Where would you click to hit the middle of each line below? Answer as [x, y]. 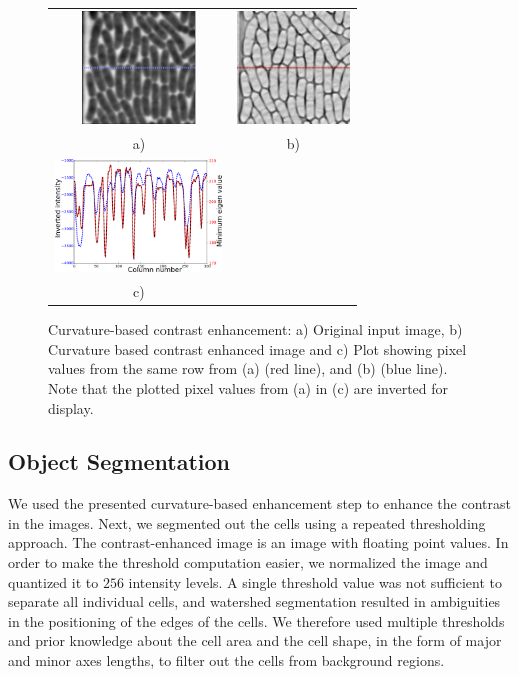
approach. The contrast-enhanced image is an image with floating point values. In [258, 542]
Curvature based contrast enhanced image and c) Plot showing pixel [257, 348]
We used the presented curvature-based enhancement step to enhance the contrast [259, 503]
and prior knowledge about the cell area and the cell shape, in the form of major [255, 640]
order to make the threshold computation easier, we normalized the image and [248, 562]
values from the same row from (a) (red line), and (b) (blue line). [248, 368]
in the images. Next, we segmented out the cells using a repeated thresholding [247, 522]
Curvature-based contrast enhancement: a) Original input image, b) [255, 329]
